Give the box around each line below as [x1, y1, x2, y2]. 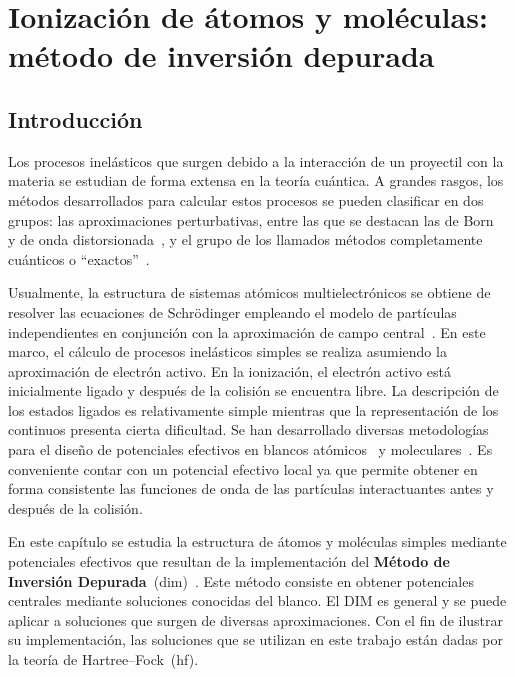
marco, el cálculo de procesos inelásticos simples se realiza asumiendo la [8, 341, 447, 362]
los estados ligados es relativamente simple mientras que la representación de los [8, 399, 499, 420]
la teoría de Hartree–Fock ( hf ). [8, 649, 199, 670]
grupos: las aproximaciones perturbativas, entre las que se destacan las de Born [8, 209, 494, 230]
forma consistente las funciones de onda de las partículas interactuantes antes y [8, 478, 494, 499]
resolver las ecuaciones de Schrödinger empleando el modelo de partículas [8, 301, 457, 322]
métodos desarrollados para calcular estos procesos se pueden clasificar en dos [8, 189, 484, 210]
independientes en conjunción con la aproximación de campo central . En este [8, 321, 486, 342]
